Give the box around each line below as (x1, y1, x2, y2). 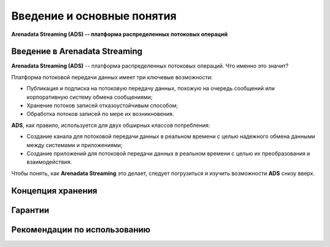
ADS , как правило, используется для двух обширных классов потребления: (11, 121, 210, 129)
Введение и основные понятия (11, 9, 177, 23)
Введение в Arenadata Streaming (11, 46, 143, 57)
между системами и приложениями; (26, 141, 123, 149)
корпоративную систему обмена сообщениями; (26, 93, 153, 101)
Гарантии (11, 205, 50, 215)
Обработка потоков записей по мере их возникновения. (26, 110, 174, 118)
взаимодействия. (26, 159, 72, 166)
